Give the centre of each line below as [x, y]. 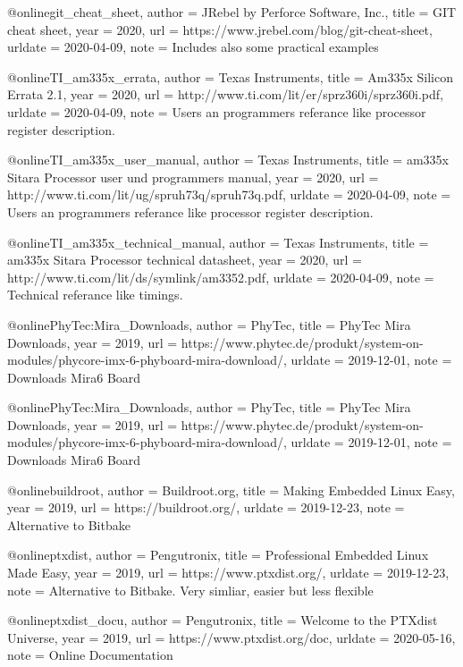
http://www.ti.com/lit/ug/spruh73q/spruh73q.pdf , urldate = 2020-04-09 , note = [229, 194]
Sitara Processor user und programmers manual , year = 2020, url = [193, 177]
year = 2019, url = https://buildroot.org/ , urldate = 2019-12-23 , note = [206, 507]
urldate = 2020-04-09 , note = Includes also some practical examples [193, 47]
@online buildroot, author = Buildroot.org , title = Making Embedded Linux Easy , [231, 490]
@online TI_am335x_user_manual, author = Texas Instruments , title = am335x [228, 160]
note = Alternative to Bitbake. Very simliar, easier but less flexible [190, 590]
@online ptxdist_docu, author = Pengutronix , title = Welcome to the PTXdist [223, 620]
